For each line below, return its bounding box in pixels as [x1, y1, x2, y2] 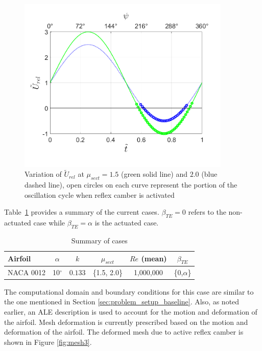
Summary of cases [71, 235, 128, 245]
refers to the [188, 207, 226, 217]
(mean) [141, 253, 167, 264]
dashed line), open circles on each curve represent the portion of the [25, 179, 237, 190]
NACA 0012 [8, 266, 45, 277]
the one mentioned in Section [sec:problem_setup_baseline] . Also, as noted [4, 296, 240, 307]
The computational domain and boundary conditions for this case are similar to [4, 286, 254, 297]
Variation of [25, 169, 62, 179]
